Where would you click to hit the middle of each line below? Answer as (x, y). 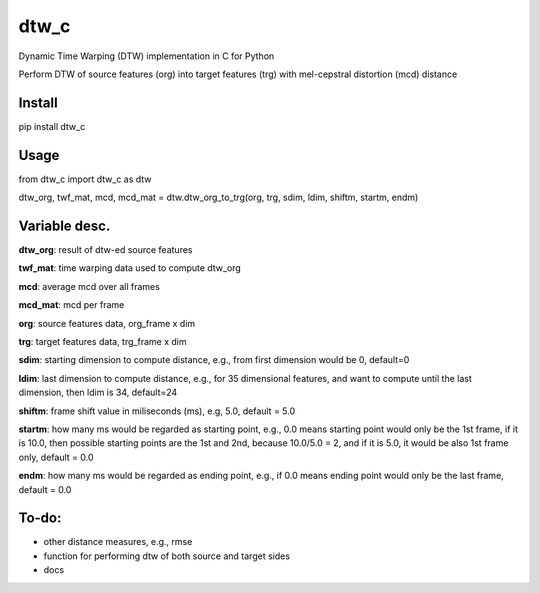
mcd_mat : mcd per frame (71, 305)
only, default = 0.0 (56, 457)
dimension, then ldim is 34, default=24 (98, 392)
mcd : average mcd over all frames (89, 286)
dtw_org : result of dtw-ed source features (105, 250)
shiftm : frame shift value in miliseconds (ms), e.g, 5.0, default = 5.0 (157, 411)
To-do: (40, 518)
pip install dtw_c (52, 126)
